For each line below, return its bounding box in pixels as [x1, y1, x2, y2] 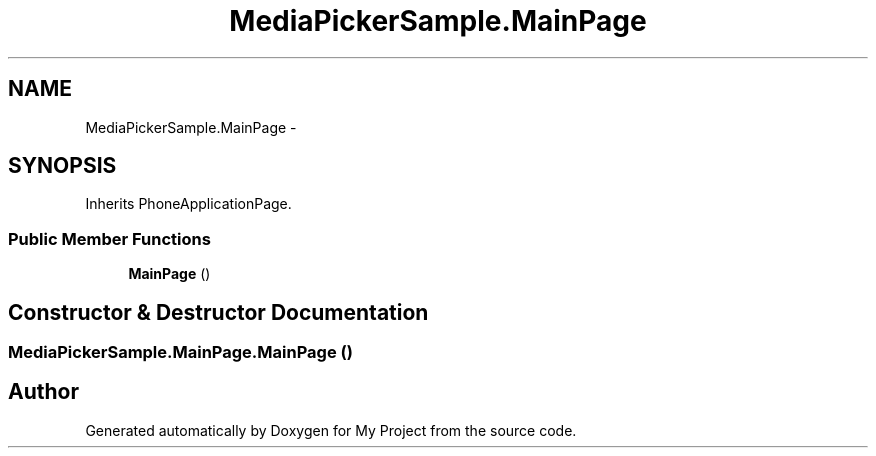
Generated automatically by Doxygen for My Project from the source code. [85, 421, 577, 439]
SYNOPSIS [8, 153, 117, 179]
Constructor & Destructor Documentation [8, 299, 429, 325]
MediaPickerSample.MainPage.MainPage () [8, 342, 353, 363]
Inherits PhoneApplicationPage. [85, 195, 292, 213]
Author [8, 379, 79, 405]
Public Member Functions [8, 228, 211, 249]
